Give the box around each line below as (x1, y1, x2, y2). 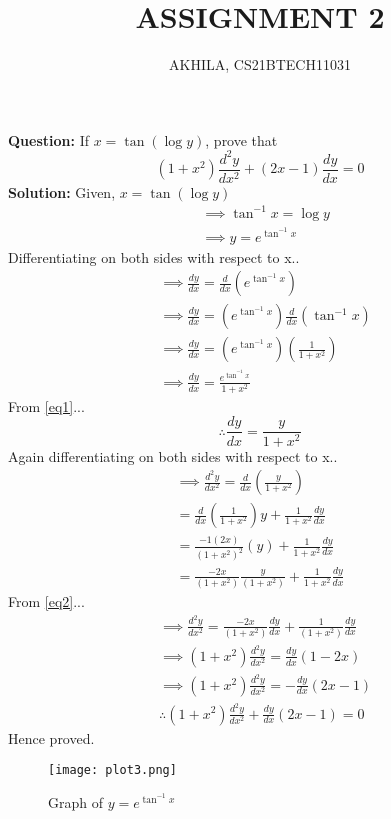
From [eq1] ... (8, 395, 85, 416)
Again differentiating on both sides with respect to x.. (8, 445, 338, 466)
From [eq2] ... (8, 591, 85, 612)
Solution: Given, (8, 181, 116, 202)
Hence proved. (8, 727, 95, 748)
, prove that (205, 129, 278, 150)
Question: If (8, 129, 89, 150)
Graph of (48, 791, 103, 812)
